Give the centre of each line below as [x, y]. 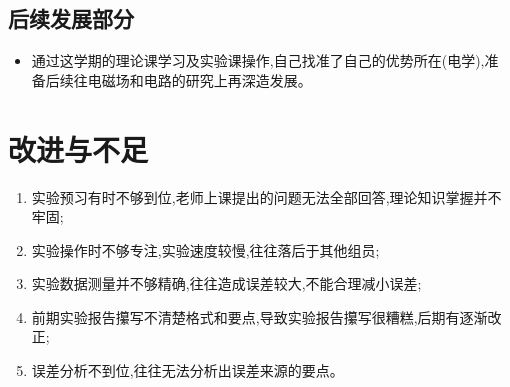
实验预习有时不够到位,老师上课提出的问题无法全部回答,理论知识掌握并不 [266, 196]
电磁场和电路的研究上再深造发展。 [199, 79]
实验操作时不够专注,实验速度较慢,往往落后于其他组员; [205, 249]
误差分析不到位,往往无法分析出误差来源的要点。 [187, 370]
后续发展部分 [71, 18]
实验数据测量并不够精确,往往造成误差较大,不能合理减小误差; [226, 283]
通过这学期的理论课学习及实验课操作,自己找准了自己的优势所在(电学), [258, 60]
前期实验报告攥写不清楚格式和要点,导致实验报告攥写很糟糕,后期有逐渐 [259, 316]
